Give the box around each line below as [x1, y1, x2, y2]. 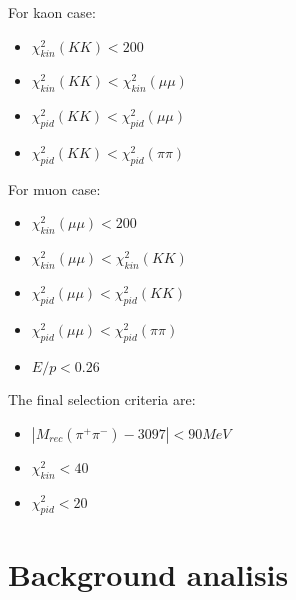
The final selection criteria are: [8, 389, 196, 410]
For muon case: [8, 178, 101, 199]
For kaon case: [8, 2, 96, 22]
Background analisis [8, 553, 289, 594]
